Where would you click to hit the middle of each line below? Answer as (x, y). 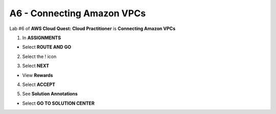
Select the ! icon (39, 56)
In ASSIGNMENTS (42, 38)
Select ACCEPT (39, 84)
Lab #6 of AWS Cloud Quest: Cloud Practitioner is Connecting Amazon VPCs (93, 28)
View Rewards (38, 75)
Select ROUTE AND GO (47, 47)
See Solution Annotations (50, 94)
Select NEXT (36, 66)
